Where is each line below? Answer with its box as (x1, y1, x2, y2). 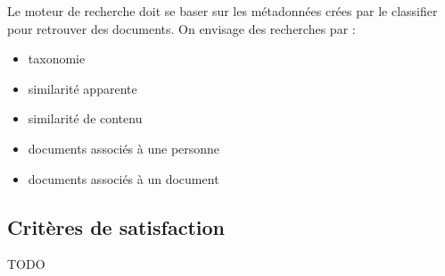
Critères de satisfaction (7, 213, 225, 240)
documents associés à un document (28, 169, 219, 188)
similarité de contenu (28, 109, 143, 128)
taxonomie (28, 49, 86, 68)
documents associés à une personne (28, 138, 220, 157)
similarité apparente (28, 79, 137, 97)
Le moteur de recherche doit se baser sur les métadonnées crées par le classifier (7, 2, 438, 20)
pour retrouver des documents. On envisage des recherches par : (7, 19, 356, 38)
